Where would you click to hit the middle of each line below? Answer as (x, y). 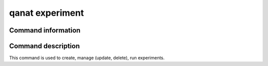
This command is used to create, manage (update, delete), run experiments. (87, 58)
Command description (44, 46)
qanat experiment (47, 13)
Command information (45, 30)
